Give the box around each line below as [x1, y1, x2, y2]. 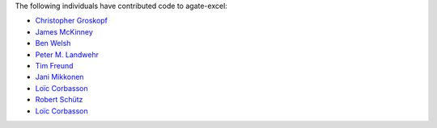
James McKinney [35, 27, 93, 36]
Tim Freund [35, 60, 74, 70]
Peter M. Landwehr [35, 49, 99, 60]
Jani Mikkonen [35, 72, 84, 82]
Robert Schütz [35, 95, 83, 105]
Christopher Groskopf [35, 16, 108, 26]
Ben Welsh [35, 39, 71, 48]
